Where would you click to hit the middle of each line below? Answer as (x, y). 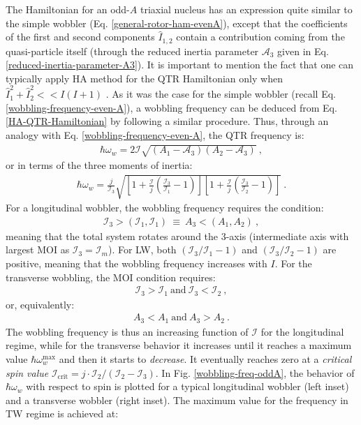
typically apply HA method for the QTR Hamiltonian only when (144, 78)
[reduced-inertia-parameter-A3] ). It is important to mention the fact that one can (180, 65)
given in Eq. (303, 51)
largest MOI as (38, 249)
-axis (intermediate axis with (287, 236)
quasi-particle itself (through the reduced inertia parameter (132, 51)
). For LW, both (142, 249)
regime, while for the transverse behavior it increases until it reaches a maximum (179, 345)
